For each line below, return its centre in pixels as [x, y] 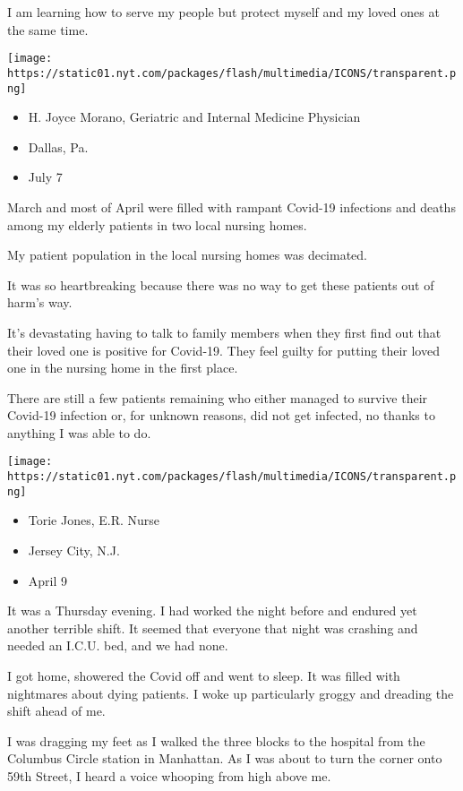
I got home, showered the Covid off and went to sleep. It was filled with [204, 675]
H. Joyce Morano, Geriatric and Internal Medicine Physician [194, 117]
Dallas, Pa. [58, 146]
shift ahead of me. [56, 711]
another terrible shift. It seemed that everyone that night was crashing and [213, 628]
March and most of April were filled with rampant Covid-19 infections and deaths [231, 206]
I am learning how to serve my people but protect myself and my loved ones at [223, 12]
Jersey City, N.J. [74, 550]
